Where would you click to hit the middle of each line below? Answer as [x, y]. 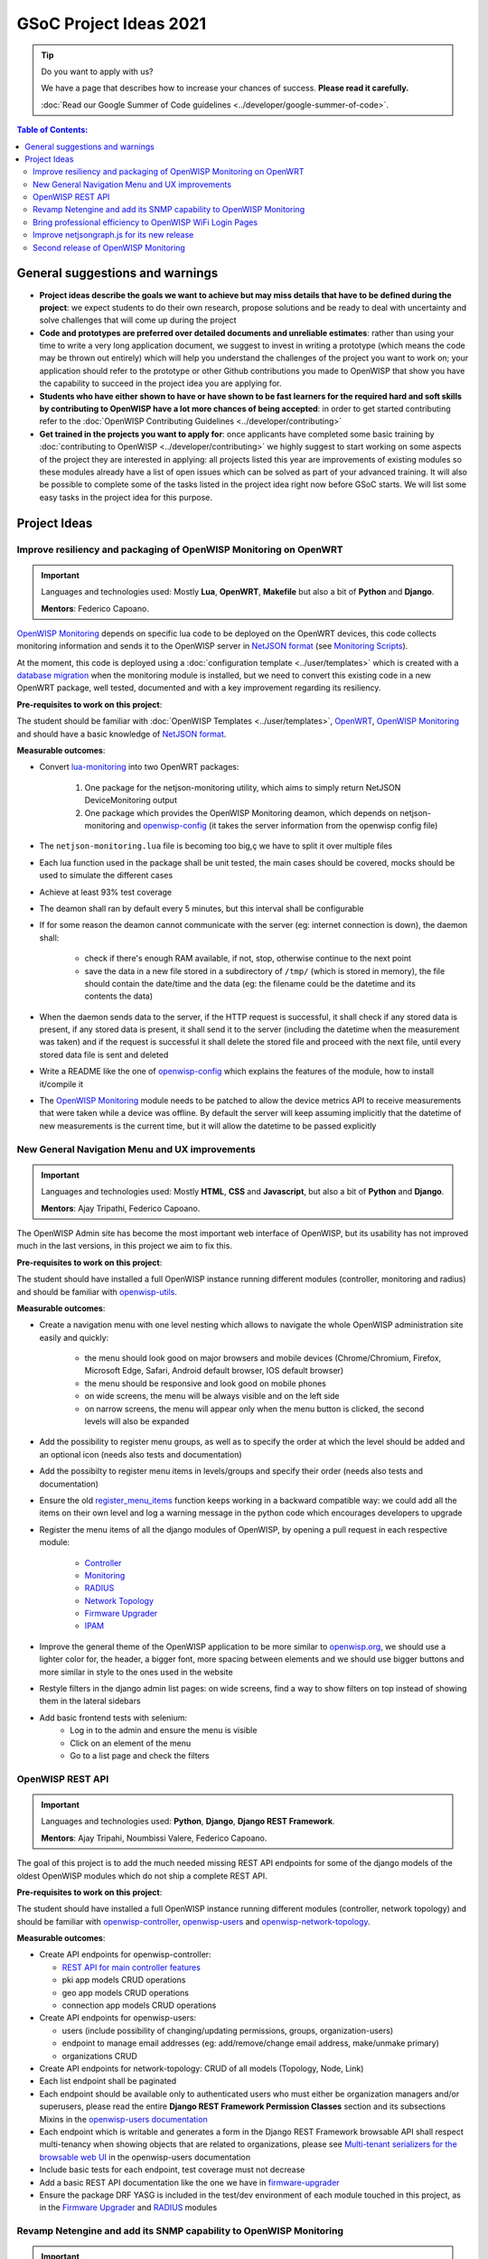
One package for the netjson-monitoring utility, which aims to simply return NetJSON [243, 787]
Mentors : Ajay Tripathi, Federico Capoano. [121, 1208]
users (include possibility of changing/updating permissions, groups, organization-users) [228, 2030]
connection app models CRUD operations [139, 2005]
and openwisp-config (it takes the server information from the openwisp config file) [282, 825]
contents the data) [119, 996]
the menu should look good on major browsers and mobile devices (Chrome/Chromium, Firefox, [263, 1358]
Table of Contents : [52, 130]
